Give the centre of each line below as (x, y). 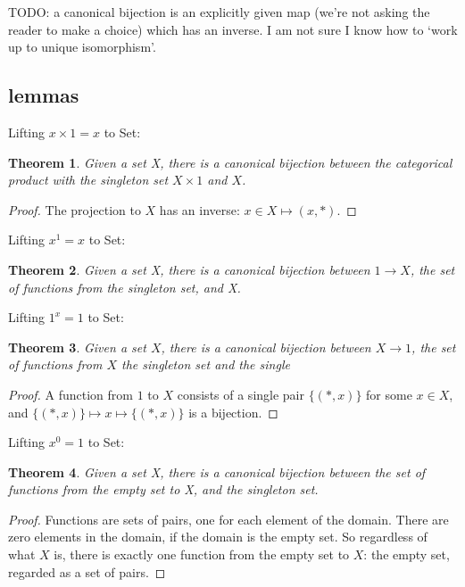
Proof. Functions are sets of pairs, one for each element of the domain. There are (228, 519)
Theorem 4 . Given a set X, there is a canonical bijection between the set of (217, 471)
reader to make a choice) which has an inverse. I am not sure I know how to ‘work (233, 29)
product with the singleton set (88, 180)
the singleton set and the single (206, 364)
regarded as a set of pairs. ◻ (87, 571)
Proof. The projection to (75, 209)
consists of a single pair (241, 394)
